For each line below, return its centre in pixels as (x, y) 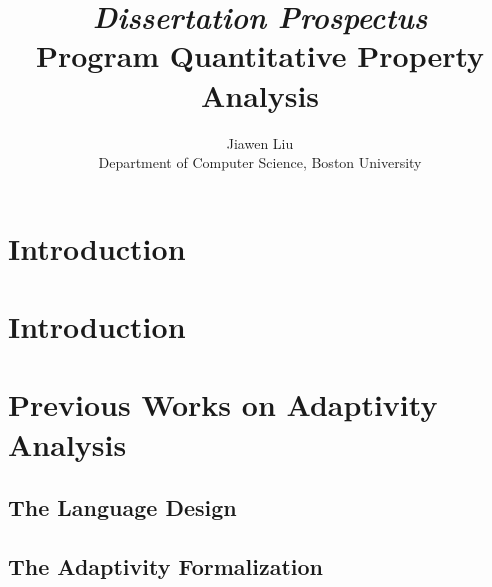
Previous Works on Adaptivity (223, 404)
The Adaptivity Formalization (166, 565)
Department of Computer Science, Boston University (260, 162)
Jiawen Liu (260, 142)
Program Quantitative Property (260, 55)
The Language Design (122, 507)
